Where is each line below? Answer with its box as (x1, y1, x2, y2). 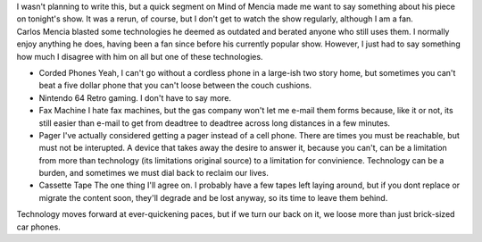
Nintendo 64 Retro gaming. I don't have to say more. (38, 92, 232, 103)
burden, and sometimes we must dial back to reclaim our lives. (38, 168, 270, 179)
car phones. (16, 221, 62, 232)
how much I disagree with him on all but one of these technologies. (16, 51, 263, 62)
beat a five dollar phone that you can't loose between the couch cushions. (38, 80, 312, 91)
